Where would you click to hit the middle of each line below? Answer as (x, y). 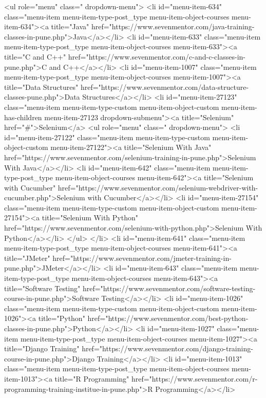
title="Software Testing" (42, 288)
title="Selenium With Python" (90, 217)
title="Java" (70, 26)
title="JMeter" (27, 258)
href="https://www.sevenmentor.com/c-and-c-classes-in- (157, 56)
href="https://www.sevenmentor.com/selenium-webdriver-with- (158, 187)
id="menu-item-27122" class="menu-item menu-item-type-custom (107, 137)
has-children (23, 117)
